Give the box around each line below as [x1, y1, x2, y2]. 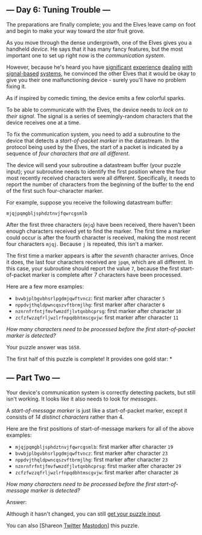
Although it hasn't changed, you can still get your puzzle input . [6, 510, 162, 518]
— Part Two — [6, 373, 60, 383]
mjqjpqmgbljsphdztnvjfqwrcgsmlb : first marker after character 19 [14, 443, 174, 450]
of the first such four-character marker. [6, 187, 104, 194]
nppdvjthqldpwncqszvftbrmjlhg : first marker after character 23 [14, 455, 168, 463]
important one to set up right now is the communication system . [6, 51, 166, 59]
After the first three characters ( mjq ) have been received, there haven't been [6, 221, 195, 228]
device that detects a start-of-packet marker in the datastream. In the [6, 137, 180, 144]
